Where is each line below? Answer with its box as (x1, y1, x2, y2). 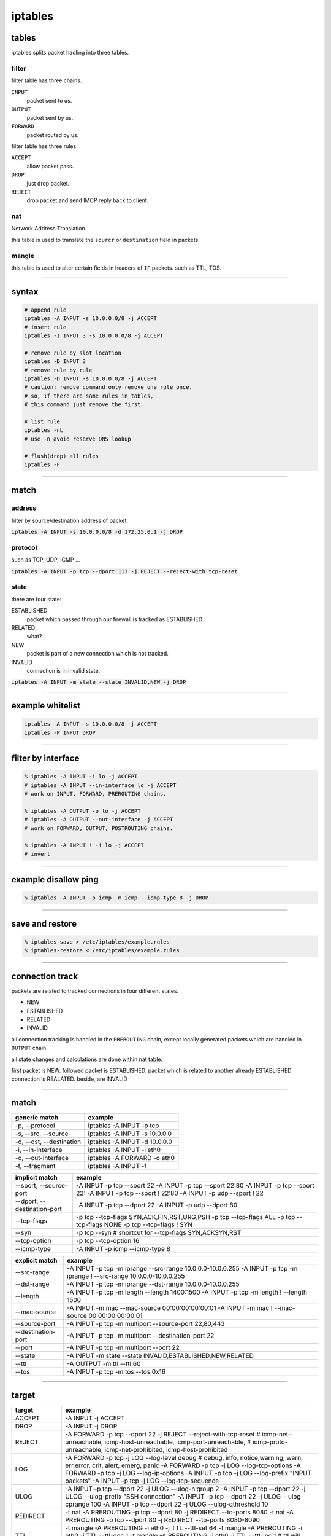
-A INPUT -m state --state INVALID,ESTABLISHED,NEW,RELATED (66, 1352, 254, 1360)
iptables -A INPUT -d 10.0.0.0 (88, 1137, 173, 1146)
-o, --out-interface (15, 1154, 69, 1162)
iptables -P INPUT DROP (24, 729, 96, 736)
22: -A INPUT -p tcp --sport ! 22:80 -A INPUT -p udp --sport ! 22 (75, 1189, 264, 1197)
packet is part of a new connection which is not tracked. (26, 650, 169, 657)
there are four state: (11, 595, 62, 603)
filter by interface (11, 753, 80, 764)
